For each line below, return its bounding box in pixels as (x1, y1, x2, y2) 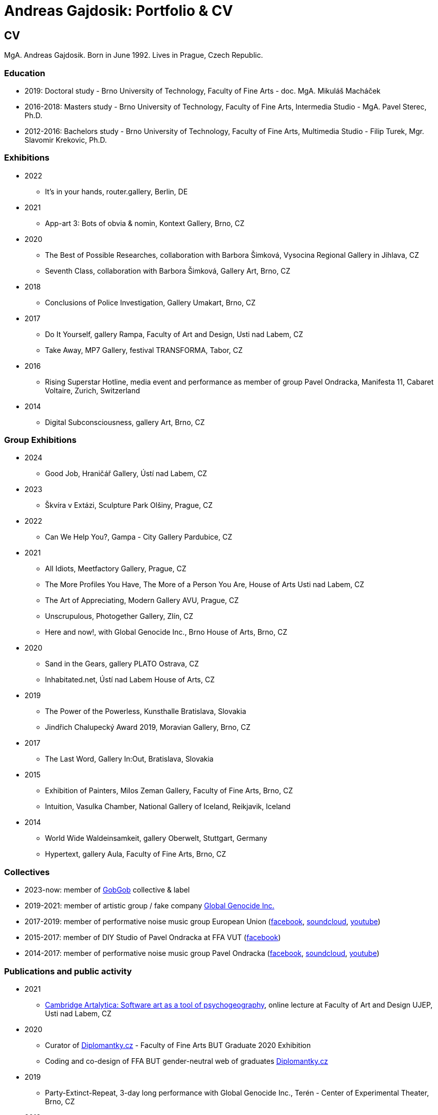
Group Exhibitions (4, 435, 77, 445)
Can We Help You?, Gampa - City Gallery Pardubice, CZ (45, 532, 233, 542)
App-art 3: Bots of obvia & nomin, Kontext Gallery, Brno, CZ (45, 218, 245, 228)
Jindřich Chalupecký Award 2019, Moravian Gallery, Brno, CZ (45, 723, 251, 732)
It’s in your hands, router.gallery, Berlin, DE (45, 187, 188, 196)
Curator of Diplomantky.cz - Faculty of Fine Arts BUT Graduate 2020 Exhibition (45, 1040, 311, 1050)
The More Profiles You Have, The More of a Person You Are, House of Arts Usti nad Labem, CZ (45, 580, 364, 589)
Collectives (4, 866, 50, 877)
